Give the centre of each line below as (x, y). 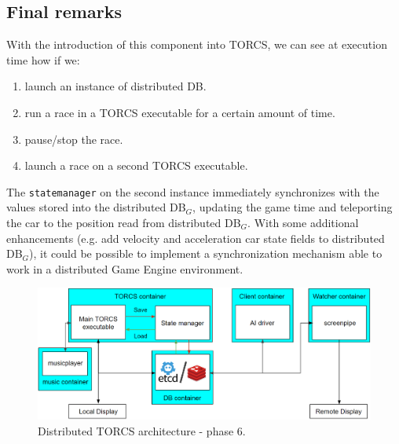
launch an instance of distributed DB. (115, 86)
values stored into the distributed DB (96, 207)
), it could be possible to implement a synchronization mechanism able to (206, 253)
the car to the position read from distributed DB (124, 223)
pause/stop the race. (74, 139)
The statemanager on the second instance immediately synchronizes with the (193, 191)
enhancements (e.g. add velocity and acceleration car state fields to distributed (196, 238)
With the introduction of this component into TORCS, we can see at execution (197, 44)
